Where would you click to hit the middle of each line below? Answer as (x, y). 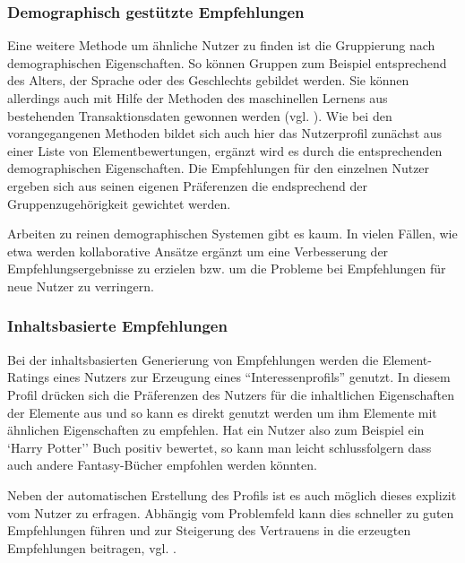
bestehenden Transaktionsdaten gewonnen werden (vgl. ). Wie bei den (200, 115)
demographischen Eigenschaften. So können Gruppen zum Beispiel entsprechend (227, 62)
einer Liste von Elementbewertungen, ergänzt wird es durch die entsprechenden (225, 150)
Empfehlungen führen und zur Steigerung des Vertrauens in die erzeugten (209, 530)
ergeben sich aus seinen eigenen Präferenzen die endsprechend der (188, 185)
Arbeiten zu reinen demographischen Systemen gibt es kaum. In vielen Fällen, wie (232, 234)
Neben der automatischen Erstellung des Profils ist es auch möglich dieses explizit (232, 494)
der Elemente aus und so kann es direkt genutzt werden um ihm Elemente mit (222, 412)
